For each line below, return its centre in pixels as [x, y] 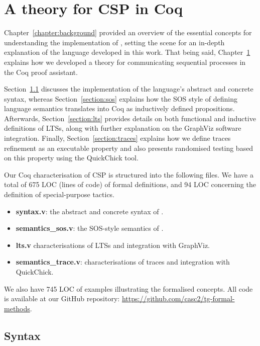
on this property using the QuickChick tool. [71, 158]
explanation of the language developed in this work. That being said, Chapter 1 [127, 52]
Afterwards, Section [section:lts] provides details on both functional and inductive [130, 118]
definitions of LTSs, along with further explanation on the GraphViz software [123, 128]
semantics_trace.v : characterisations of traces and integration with [123, 262]
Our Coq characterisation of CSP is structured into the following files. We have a [129, 174]
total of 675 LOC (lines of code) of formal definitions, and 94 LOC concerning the [130, 184]
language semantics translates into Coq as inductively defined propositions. [119, 108]
